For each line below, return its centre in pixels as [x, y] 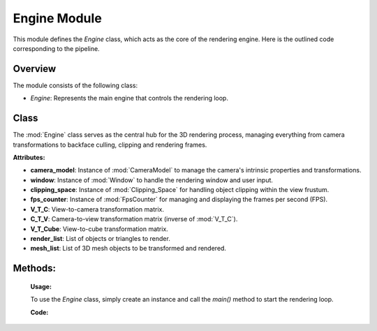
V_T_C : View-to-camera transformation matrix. [97, 209]
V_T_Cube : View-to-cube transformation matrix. [99, 229]
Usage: [41, 286]
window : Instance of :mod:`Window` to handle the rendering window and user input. [152, 180]
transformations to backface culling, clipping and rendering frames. [110, 145]
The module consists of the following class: [75, 85]
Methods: [34, 269]
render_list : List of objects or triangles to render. [100, 239]
